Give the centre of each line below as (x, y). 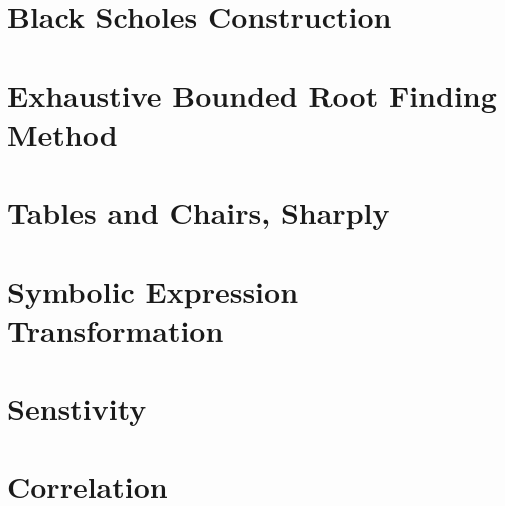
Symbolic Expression (153, 290)
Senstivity (77, 408)
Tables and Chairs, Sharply (198, 212)
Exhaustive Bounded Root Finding (252, 94)
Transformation (115, 329)
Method (62, 133)
